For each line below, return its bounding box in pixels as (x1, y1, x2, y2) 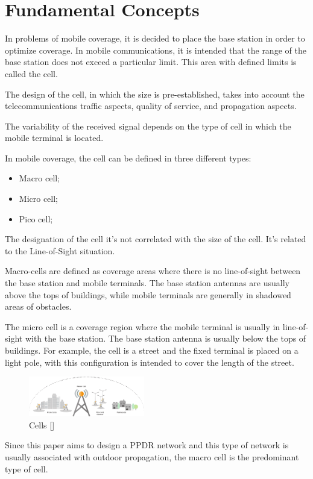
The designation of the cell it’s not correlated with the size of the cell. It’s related (5, 233, 306, 245)
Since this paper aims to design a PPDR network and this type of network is (5, 439, 289, 451)
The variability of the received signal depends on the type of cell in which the (5, 119, 291, 132)
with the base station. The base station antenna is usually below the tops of (25, 332, 306, 345)
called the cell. (5, 67, 58, 80)
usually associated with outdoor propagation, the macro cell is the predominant (5, 450, 299, 463)
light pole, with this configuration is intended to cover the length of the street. (5, 355, 294, 368)
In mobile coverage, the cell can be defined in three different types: (5, 151, 251, 164)
